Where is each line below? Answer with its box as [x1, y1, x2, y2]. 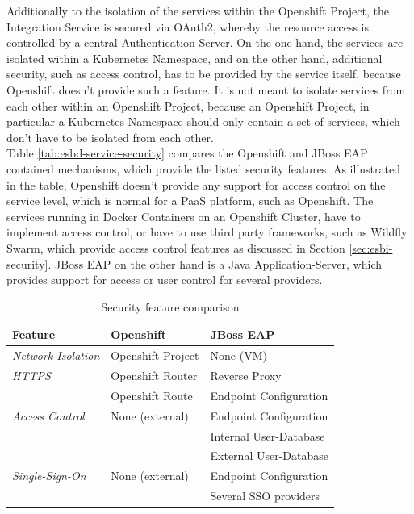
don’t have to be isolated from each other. [6, 128, 214, 145]
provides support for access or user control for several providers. [6, 271, 323, 288]
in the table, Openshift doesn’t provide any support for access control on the [6, 176, 386, 193]
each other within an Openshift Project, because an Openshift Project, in [6, 97, 370, 114]
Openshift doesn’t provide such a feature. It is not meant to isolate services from [6, 81, 406, 98]
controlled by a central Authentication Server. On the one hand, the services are [6, 34, 404, 51]
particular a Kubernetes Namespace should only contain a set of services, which [6, 113, 400, 130]
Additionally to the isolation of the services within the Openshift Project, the [6, 2, 389, 19]
